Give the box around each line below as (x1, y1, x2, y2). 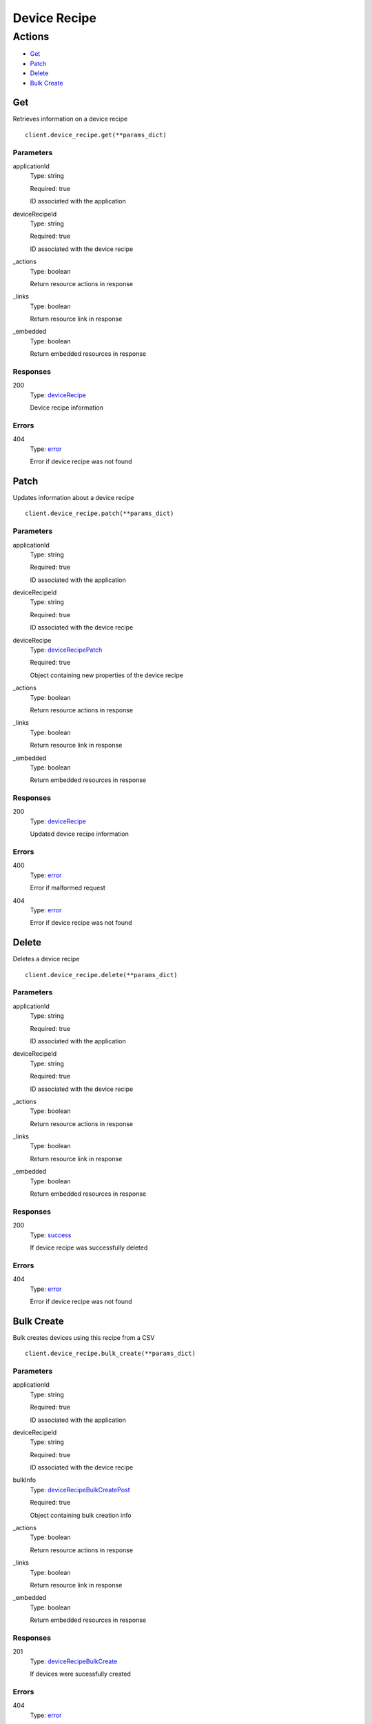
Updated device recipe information (30, 830, 129, 838)
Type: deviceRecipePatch (30, 645, 103, 654)
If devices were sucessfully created (30, 1670, 131, 1678)
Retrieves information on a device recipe (12, 114, 127, 123)
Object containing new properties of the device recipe (30, 671, 184, 679)
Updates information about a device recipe (12, 494, 134, 501)
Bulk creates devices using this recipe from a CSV (12, 1333, 155, 1341)
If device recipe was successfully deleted (30, 1243, 148, 1252)
